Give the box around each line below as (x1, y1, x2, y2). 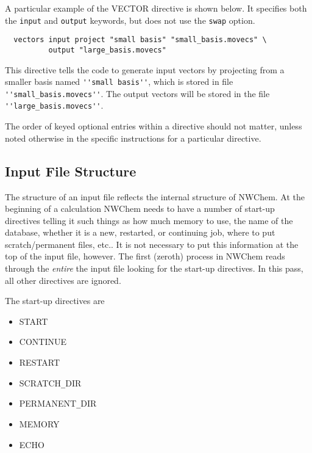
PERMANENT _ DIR (19, 397, 97, 410)
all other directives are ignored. (5, 274, 121, 286)
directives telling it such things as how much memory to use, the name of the (5, 214, 293, 227)
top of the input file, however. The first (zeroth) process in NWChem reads (5, 250, 285, 263)
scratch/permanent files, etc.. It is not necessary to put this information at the (5, 237, 299, 250)
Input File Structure (5, 161, 136, 180)
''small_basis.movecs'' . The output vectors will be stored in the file (5, 87, 270, 100)
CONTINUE (19, 335, 66, 348)
